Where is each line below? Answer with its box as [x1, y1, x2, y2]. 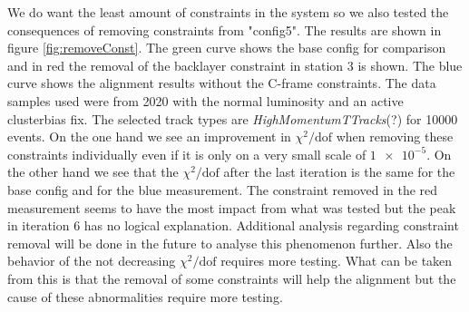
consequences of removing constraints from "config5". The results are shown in [7, 20, 442, 39]
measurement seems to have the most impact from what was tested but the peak [7, 198, 456, 217]
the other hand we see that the [7, 162, 179, 181]
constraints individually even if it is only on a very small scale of [7, 144, 366, 163]
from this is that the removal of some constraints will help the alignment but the [7, 268, 456, 288]
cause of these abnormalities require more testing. [7, 287, 283, 306]
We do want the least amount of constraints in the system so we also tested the [7, 3, 449, 21]
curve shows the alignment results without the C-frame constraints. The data [7, 73, 436, 93]
